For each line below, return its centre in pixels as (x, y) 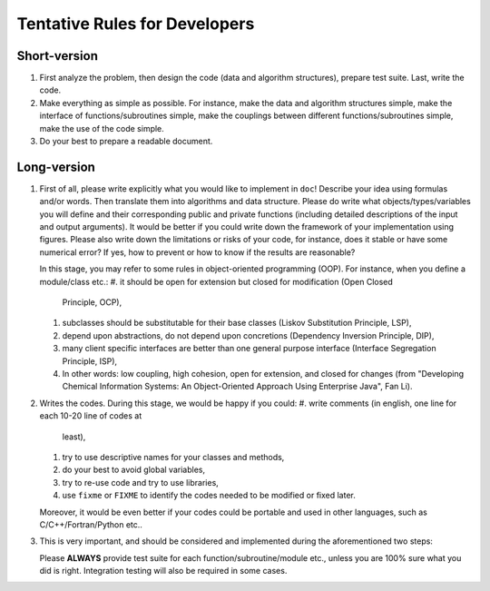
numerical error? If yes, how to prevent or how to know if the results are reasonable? (197, 252)
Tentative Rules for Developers (136, 24)
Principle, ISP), (90, 361)
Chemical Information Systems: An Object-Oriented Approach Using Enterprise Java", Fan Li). (237, 387)
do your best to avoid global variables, (134, 470)
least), (74, 437)
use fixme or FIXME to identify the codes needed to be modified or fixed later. (209, 496)
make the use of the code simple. (102, 128)
